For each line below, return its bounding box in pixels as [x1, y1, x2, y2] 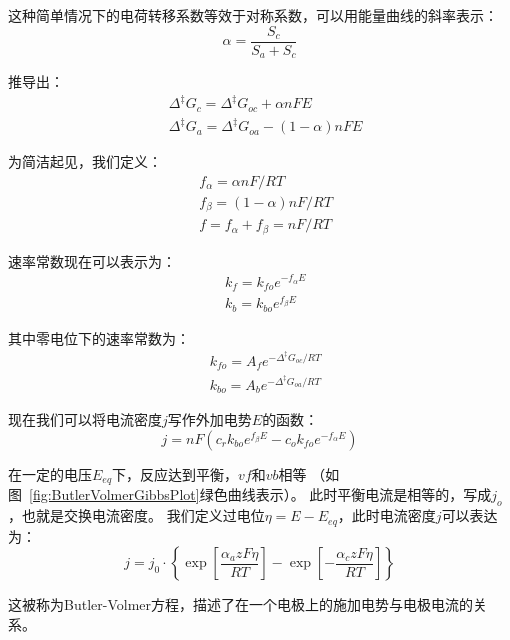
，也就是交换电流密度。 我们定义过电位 [8, 505, 265, 526]
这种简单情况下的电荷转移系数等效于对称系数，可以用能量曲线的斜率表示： [8, 5, 498, 25]
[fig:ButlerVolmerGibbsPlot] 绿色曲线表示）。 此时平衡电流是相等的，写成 [29, 484, 492, 505]
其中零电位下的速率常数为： [8, 327, 190, 348]
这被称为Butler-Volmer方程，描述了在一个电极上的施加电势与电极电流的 [8, 594, 473, 615]
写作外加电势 [167, 409, 252, 430]
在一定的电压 [8, 464, 92, 485]
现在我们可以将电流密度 [8, 409, 162, 430]
